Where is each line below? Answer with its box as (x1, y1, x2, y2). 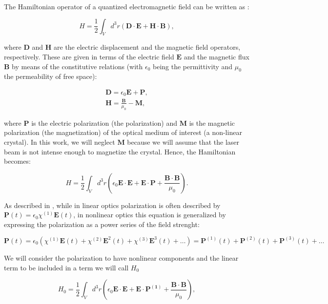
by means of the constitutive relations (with (12, 61, 143, 71)
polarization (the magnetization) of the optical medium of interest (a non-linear (4, 127, 242, 137)
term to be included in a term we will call (4, 262, 129, 272)
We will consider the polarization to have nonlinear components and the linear (4, 252, 239, 263)
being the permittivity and (153, 61, 233, 71)
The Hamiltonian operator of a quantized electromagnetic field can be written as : (4, 1, 249, 11)
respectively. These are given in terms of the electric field (4, 51, 174, 61)
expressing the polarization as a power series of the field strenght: (4, 219, 200, 229)
